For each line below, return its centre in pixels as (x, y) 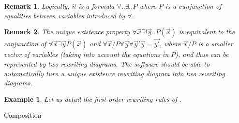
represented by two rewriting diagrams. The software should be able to (107, 64)
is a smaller (216, 44)
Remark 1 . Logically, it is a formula (59, 6)
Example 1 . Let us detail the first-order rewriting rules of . (93, 99)
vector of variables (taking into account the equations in (86, 54)
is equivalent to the (207, 32)
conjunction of (25, 44)
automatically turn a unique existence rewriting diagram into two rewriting (115, 73)
